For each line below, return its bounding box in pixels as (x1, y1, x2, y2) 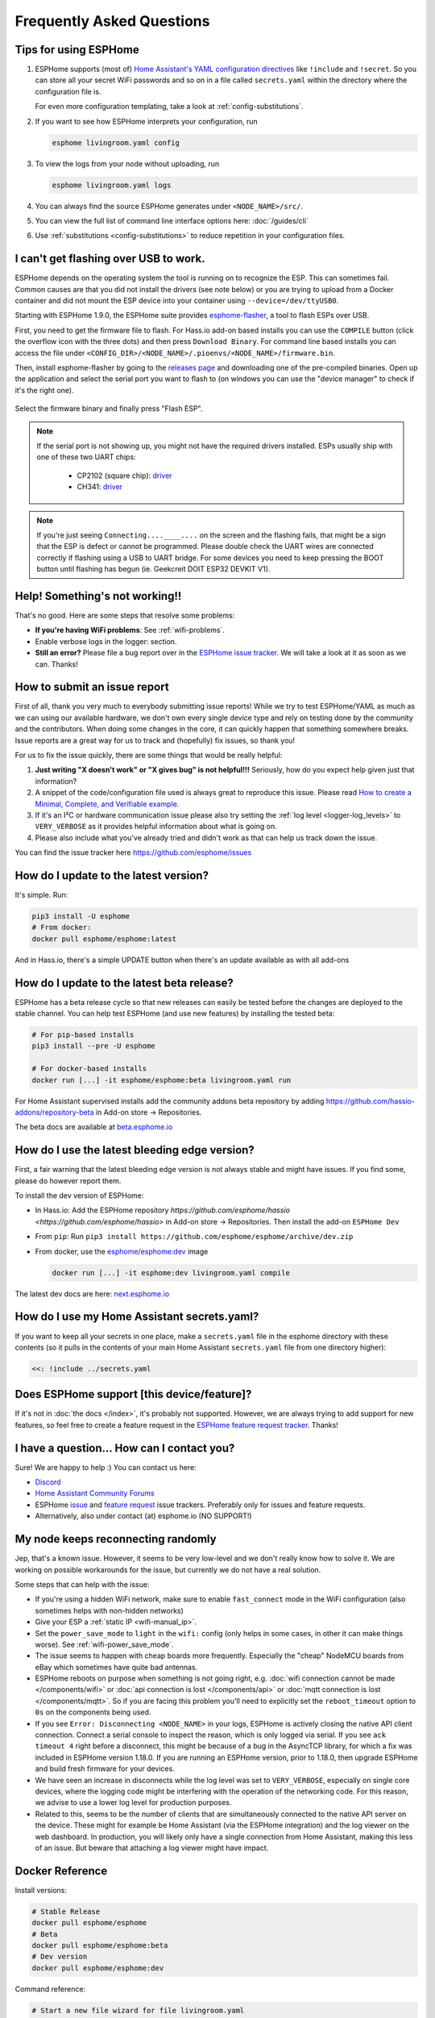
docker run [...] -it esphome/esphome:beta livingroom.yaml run (31, 1075, 292, 1085)
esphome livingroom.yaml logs (52, 180, 172, 190)
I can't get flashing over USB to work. (14, 252, 205, 266)
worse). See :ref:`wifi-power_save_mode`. (35, 1639, 174, 1649)
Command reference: (14, 1984, 86, 1994)
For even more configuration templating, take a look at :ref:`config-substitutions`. (35, 102, 304, 111)
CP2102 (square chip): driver (77, 471, 172, 480)
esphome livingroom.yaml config (52, 138, 180, 147)
